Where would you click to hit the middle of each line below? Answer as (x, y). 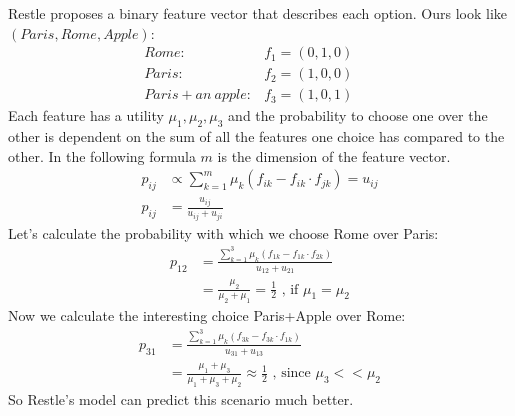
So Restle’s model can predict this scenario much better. (181, 399)
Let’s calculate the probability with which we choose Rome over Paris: (223, 232)
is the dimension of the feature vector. (334, 155)
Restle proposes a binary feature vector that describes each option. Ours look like (258, 13)
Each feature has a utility (86, 115)
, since (291, 373)
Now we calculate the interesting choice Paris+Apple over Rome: (207, 315)
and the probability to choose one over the (358, 115)
